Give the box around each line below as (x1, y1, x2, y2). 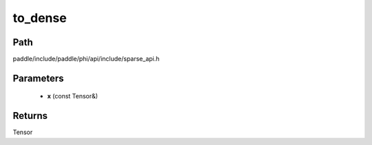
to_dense (12, 10, 67, 25)
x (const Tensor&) (47, 92, 99, 100)
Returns (12, 110, 48, 122)
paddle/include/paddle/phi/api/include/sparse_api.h (12, 55, 160, 63)
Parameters (12, 72, 64, 84)
